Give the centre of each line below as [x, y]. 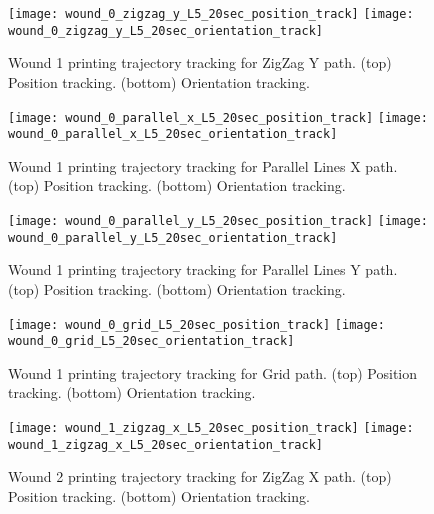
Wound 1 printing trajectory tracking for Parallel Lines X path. [203, 165]
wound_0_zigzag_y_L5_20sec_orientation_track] [165, 30]
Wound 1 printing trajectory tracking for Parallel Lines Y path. [203, 269]
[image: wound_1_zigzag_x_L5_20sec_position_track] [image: [211, 428]
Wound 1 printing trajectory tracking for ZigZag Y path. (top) [200, 62]
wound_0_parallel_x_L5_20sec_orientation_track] [173, 134]
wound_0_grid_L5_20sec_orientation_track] [151, 341]
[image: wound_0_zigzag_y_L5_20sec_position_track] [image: [211, 14]
